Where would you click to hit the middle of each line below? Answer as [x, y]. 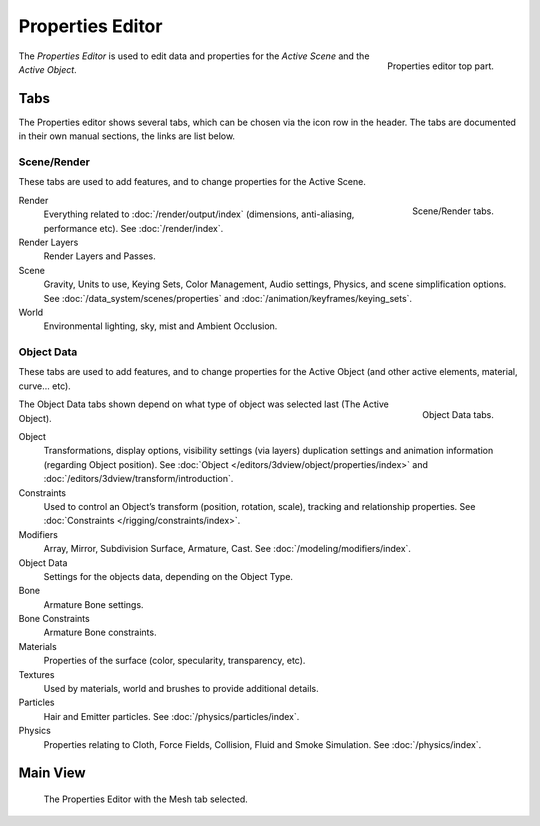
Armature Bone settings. [93, 604]
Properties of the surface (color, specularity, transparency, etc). [174, 661]
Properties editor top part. [440, 66]
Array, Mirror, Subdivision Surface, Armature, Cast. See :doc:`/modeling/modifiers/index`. [227, 549]
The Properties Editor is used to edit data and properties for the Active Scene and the [194, 56]
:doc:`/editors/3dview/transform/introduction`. [138, 479]
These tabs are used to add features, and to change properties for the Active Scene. [192, 182]
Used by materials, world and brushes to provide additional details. [181, 689]
